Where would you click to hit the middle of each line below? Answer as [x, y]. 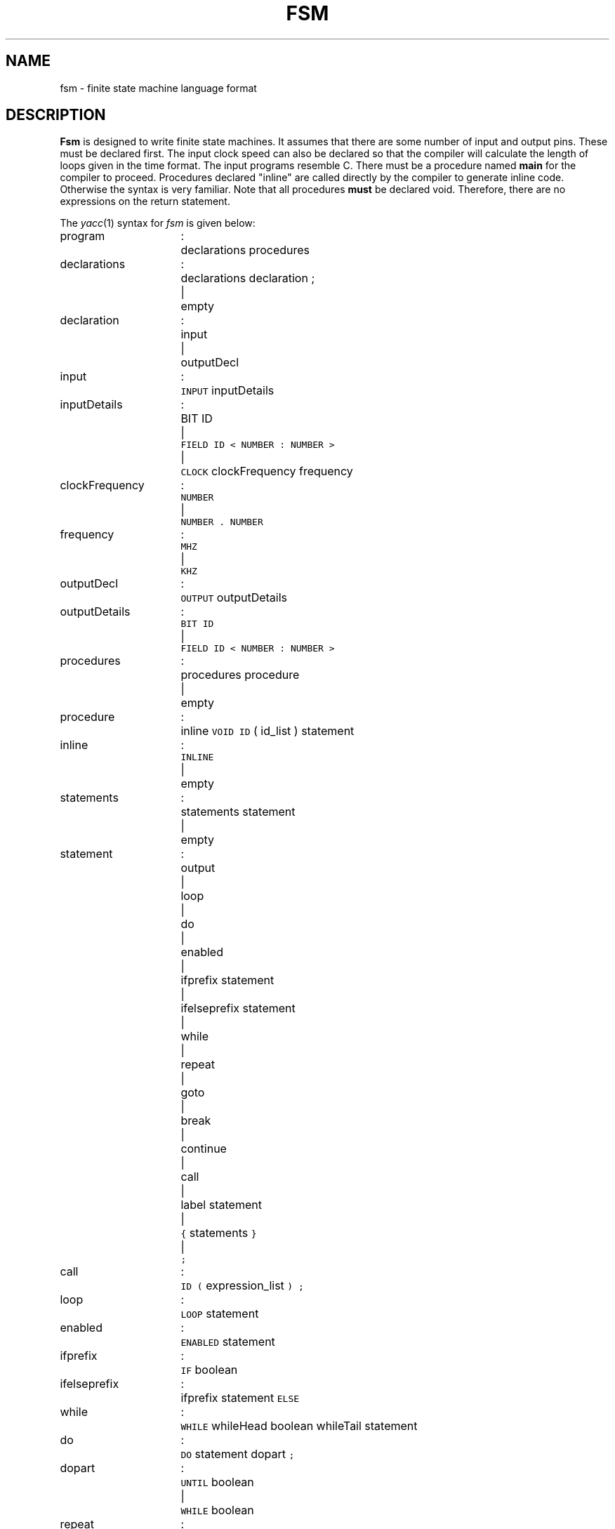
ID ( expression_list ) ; [242, 1286]
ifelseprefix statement [238, 1008]
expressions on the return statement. [145, 201]
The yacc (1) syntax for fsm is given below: [158, 223]
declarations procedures [245, 250]
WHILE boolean [217, 1510]
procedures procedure [240, 675]
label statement [221, 1205]
